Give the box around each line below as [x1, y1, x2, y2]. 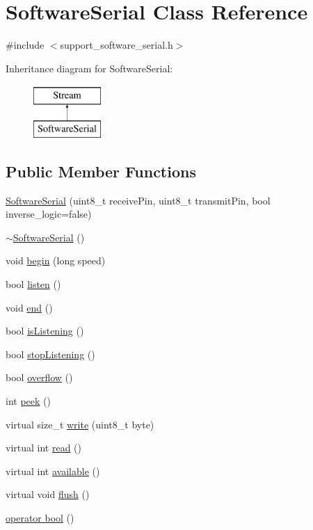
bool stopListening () [6, 346, 95, 361]
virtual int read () [6, 440, 82, 455]
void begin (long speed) [6, 253, 106, 268]
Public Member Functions [6, 160, 196, 182]
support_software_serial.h [60, 38, 173, 52]
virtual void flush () [6, 487, 90, 501]
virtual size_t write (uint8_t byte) [6, 417, 154, 431]
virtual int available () [6, 463, 100, 478]
